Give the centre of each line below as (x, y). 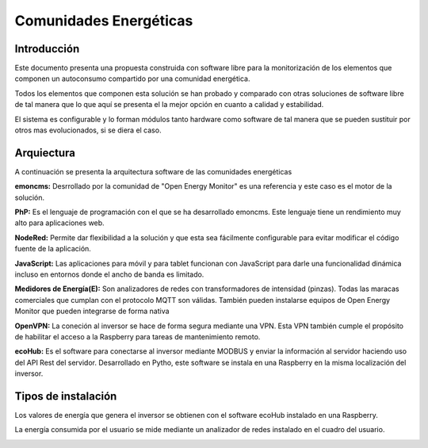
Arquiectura (45, 153)
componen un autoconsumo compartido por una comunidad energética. (132, 78)
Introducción (47, 49)
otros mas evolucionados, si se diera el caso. (88, 130)
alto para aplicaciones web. (59, 223)
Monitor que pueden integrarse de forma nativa (92, 311)
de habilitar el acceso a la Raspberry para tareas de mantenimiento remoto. (138, 337)
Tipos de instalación (66, 396)
